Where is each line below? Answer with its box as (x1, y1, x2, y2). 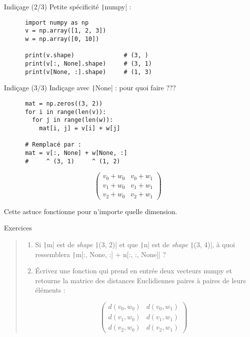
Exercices (4, 223, 32, 233)
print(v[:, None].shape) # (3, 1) (25, 60, 152, 67)
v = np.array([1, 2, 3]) (25, 27, 106, 35)
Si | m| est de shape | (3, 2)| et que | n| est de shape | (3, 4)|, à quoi (35, 239, 235, 249)
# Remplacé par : (25, 141, 82, 149)
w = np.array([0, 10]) (25, 35, 99, 42)
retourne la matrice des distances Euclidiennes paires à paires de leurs (35, 275, 246, 285)
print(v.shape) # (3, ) (25, 52, 149, 59)
